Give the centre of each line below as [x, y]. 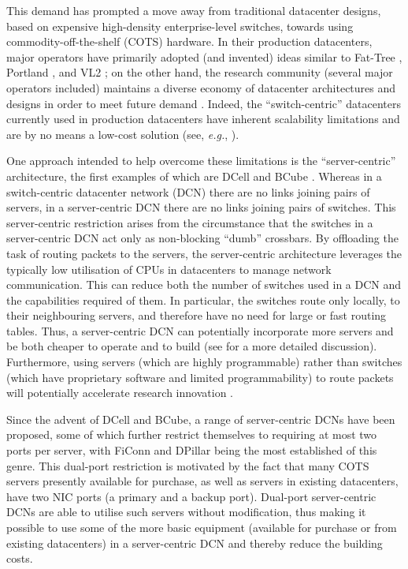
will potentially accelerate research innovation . [120, 393]
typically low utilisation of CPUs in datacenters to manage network [169, 269]
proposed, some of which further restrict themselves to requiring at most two [192, 434]
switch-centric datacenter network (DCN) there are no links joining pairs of [188, 191]
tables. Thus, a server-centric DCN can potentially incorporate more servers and [200, 330]
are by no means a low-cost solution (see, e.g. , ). [123, 134]
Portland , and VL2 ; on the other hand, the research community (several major [200, 72]
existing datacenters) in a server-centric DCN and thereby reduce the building [195, 543]
